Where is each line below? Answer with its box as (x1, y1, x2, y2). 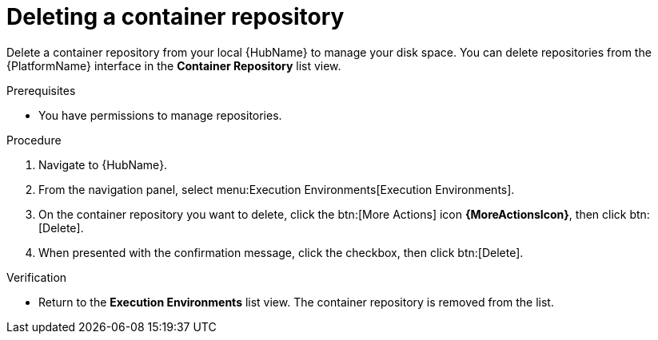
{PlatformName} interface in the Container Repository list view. (6, 58, 341, 73)
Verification (6, 270, 67, 284)
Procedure (6, 132, 62, 147)
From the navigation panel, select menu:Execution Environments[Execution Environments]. (38, 182, 515, 196)
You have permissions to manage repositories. (38, 108, 282, 122)
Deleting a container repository (6, 3, 345, 30)
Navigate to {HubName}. (38, 157, 168, 172)
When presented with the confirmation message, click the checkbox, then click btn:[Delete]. (38, 245, 524, 259)
